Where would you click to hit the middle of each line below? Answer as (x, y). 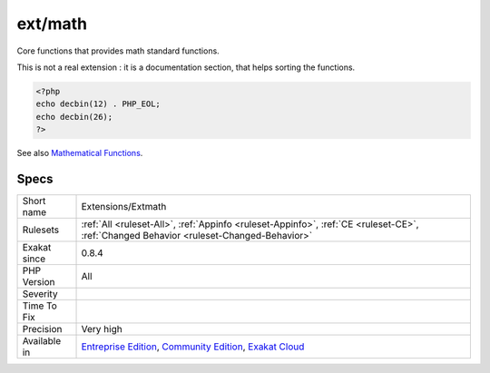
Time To (40, 306)
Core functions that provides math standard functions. (118, 51)
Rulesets (40, 230)
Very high (102, 329)
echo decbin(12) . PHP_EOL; (98, 104)
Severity (40, 293)
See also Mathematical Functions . (80, 153)
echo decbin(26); (74, 117)
